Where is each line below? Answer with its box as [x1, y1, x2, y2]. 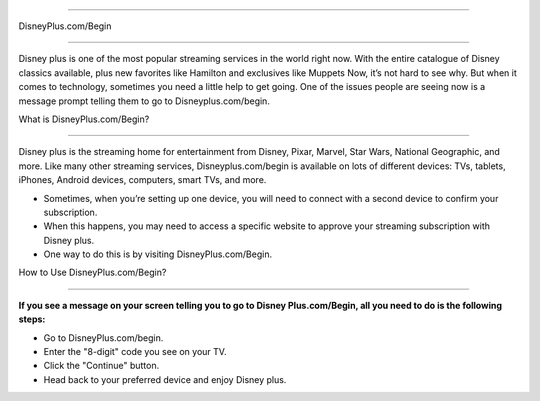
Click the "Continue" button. [43, 360, 160, 372]
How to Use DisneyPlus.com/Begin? [18, 266, 167, 279]
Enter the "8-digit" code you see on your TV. [43, 346, 227, 358]
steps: [18, 313, 46, 325]
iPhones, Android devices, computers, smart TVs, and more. [18, 174, 267, 186]
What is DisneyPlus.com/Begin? [18, 113, 150, 125]
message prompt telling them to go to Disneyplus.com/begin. [18, 95, 270, 107]
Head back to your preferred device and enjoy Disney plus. [43, 373, 287, 385]
